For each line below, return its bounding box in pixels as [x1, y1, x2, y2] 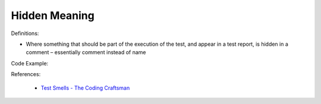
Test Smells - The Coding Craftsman [40, 84, 130, 92]
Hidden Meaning [11, 9, 95, 22]
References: [11, 71, 41, 78]
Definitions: [11, 30, 39, 37]
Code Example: [11, 59, 49, 67]
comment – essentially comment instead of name [26, 49, 146, 56]
